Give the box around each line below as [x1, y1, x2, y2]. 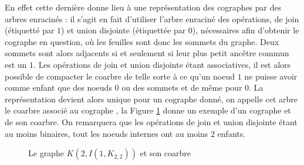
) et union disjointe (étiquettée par [61, 24, 186, 36]
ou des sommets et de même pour [121, 81, 242, 94]
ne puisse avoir [244, 70, 298, 82]
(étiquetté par [5, 24, 55, 36]
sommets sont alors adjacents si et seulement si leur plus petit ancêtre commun [5, 47, 289, 59]
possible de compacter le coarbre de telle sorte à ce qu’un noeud [5, 70, 235, 82]
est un [5, 58, 27, 70]
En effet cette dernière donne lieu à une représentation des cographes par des [5, 1, 282, 13]
